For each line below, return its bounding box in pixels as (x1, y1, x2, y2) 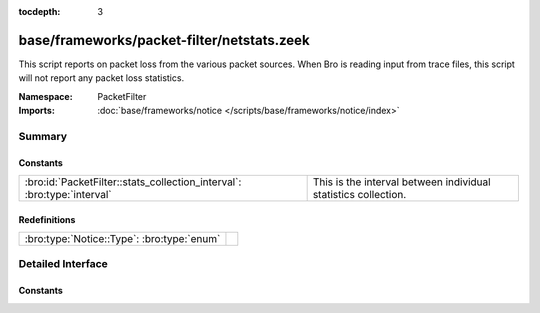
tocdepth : (18, 6, 61, 17)
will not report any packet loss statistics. (18, 72, 185, 84)
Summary (18, 129, 68, 143)
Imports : (18, 105, 55, 117)
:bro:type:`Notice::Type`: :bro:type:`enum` (24, 232, 221, 246)
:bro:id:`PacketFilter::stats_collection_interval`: (24, 175, 242, 189)
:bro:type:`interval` (24, 188, 112, 202)
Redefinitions (18, 213, 76, 225)
